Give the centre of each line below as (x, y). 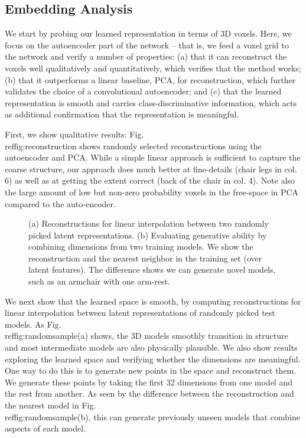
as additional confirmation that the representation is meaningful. (122, 114)
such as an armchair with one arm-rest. (99, 281)
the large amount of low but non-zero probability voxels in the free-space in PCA (152, 192)
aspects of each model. (45, 428)
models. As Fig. (33, 324)
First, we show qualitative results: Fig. (74, 134)
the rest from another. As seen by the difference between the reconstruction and (149, 393)
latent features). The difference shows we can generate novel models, (152, 269)
